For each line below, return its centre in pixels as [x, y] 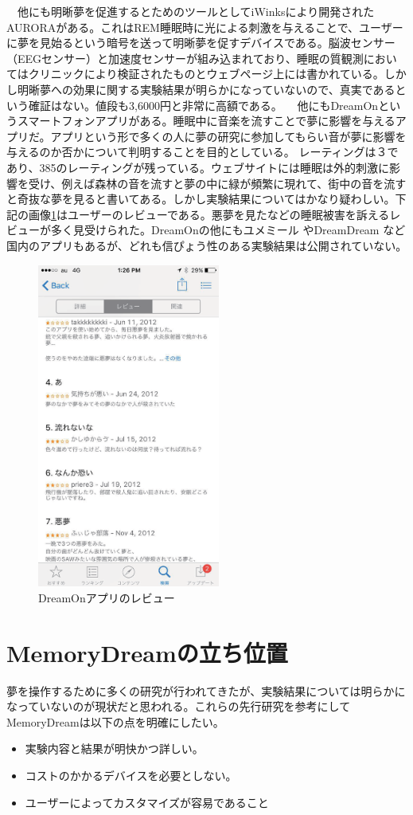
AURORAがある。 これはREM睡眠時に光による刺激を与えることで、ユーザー [205, 27]
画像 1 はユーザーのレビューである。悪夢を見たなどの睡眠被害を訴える [209, 214]
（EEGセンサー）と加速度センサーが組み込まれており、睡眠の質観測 [185, 58]
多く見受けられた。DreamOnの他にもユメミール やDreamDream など [228, 230]
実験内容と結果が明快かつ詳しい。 [114, 748]
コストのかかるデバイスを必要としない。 [131, 776]
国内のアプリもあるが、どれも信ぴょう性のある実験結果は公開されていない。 [207, 245]
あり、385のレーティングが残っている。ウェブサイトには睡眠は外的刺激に [198, 167]
